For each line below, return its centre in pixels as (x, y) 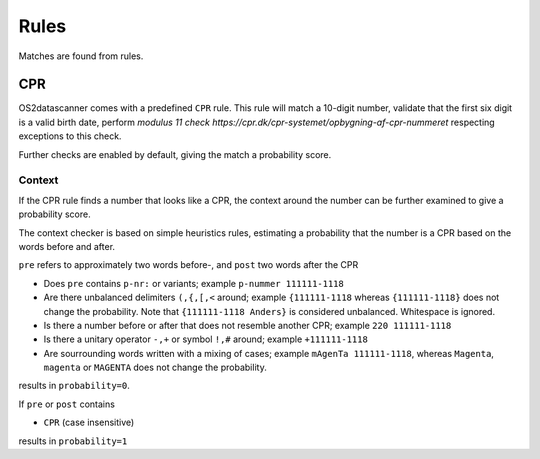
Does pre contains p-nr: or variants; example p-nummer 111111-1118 (193, 283)
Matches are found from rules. (81, 56)
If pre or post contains (66, 404)
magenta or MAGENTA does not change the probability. (155, 367)
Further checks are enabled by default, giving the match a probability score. (175, 154)
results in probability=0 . (74, 386)
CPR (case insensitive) (89, 422)
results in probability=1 (73, 441)
